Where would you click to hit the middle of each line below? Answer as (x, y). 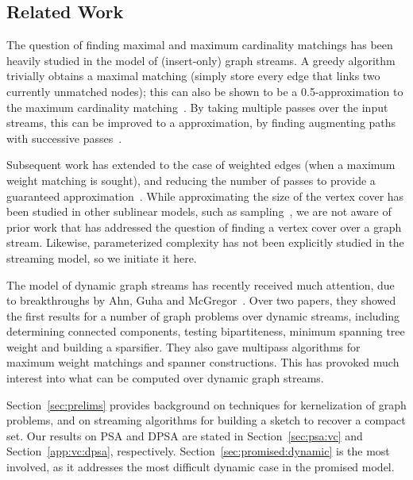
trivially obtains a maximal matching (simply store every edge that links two (193, 76)
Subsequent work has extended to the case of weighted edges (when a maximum (201, 165)
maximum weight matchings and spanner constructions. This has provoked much (203, 362)
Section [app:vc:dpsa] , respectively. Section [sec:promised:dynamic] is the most (198, 451)
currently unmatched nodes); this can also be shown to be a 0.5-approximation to (205, 91)
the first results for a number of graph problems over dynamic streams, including (203, 315)
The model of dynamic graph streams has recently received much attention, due (201, 284)
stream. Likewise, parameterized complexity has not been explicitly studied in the (205, 242)
